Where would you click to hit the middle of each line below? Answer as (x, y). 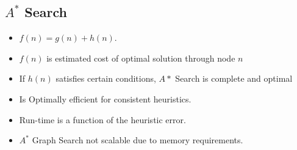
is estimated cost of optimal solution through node (141, 58)
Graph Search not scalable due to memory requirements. (138, 140)
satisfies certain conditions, (106, 78)
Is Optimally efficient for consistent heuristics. (105, 98)
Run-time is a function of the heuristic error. (102, 119)
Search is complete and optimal (234, 78)
